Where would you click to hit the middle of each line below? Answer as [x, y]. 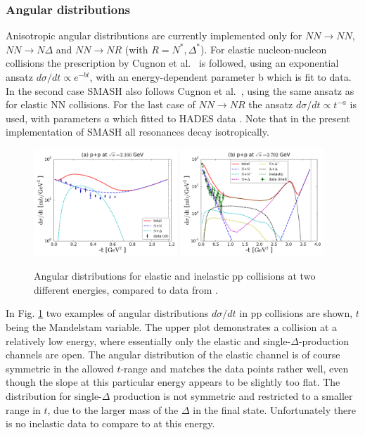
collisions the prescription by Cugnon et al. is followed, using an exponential [172, 63]
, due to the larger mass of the [113, 409]
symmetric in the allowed [60, 368]
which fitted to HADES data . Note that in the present [231, 118]
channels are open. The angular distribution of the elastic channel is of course [173, 355]
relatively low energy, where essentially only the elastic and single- [148, 340]
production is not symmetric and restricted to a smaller [233, 395]
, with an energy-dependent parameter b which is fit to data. [220, 77]
